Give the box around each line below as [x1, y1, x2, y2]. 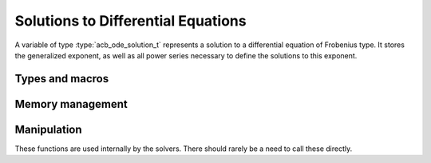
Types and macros [14, 72, 109, 85]
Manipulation [14, 122, 83, 136]
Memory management [14, 97, 128, 111]
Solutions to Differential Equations [14, 12, 247, 30]
